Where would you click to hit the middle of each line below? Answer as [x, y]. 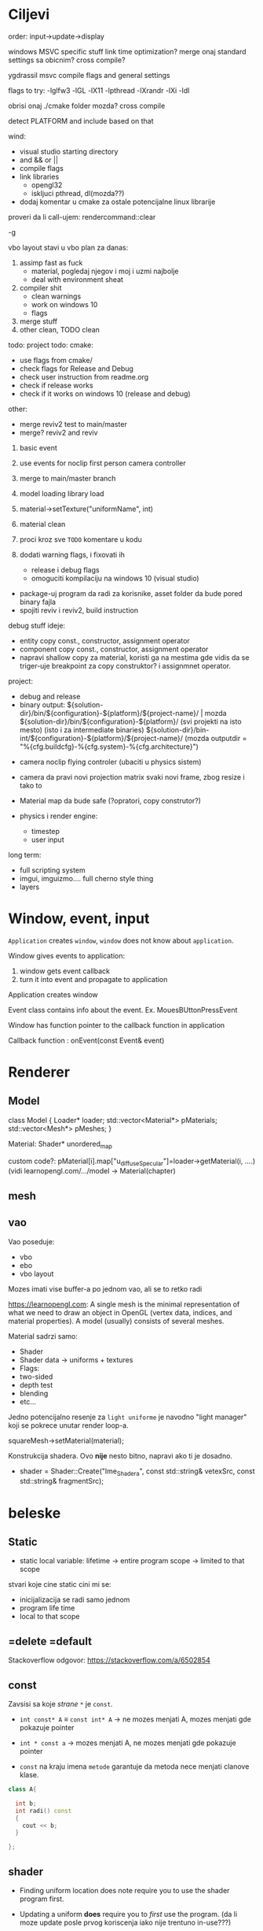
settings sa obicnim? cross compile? [67, 60]
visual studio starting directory [69, 151]
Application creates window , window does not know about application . [121, 940]
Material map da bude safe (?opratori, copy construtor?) [110, 800]
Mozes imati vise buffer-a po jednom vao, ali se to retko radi [105, 1288]
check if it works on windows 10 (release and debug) [105, 393]
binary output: [42, 704]
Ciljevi [29, 15]
